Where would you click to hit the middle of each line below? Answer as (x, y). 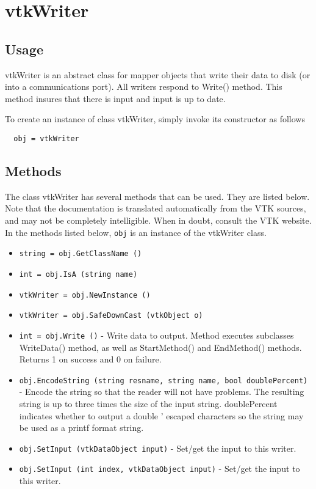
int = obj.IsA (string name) (78, 274)
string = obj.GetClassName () (81, 254)
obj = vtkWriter (46, 138)
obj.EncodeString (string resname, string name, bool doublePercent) (163, 381)
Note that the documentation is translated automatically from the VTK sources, (156, 208)
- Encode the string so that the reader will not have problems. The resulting (162, 392)
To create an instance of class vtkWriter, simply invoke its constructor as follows (155, 119)
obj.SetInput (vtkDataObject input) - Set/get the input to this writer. (158, 448)
